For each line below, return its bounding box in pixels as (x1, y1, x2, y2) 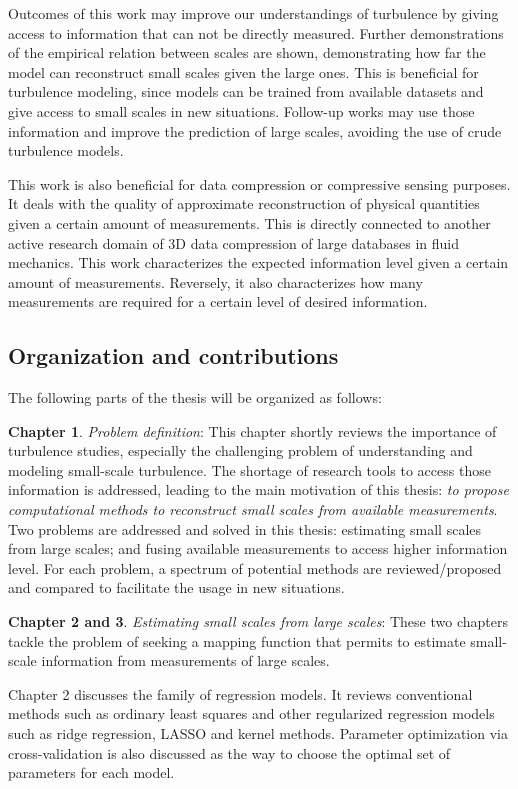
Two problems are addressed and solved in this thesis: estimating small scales (8, 518, 482, 539)
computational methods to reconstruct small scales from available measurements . (8, 499, 498, 520)
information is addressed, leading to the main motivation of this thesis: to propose (8, 479, 509, 500)
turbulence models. (8, 140, 124, 161)
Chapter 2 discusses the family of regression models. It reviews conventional (8, 683, 473, 704)
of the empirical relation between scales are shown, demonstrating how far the (8, 42, 486, 63)
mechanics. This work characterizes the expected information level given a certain (8, 252, 509, 273)
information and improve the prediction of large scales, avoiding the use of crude (8, 120, 502, 141)
